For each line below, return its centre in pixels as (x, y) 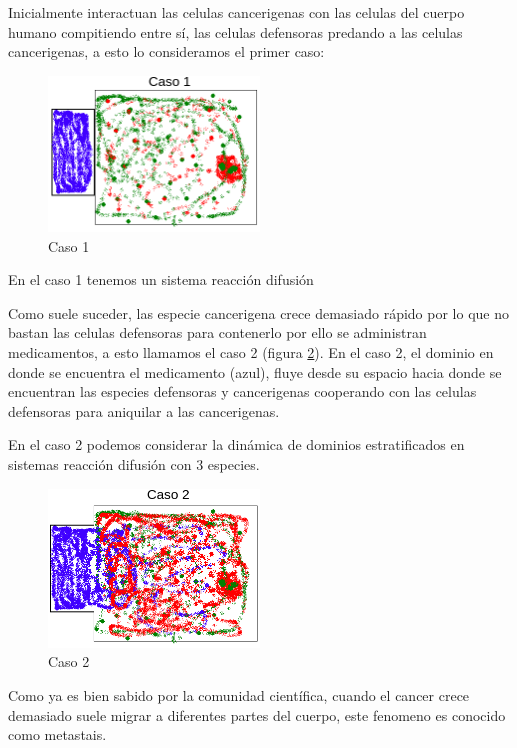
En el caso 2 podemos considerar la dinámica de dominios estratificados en (236, 444)
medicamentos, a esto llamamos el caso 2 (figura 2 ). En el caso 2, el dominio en (251, 352)
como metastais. (57, 734)
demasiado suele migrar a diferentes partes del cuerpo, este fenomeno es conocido (257, 714)
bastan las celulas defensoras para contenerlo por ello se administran (217, 332)
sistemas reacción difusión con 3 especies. (134, 463)
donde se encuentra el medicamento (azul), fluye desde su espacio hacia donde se (255, 371)
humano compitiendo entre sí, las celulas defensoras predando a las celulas (235, 31)
